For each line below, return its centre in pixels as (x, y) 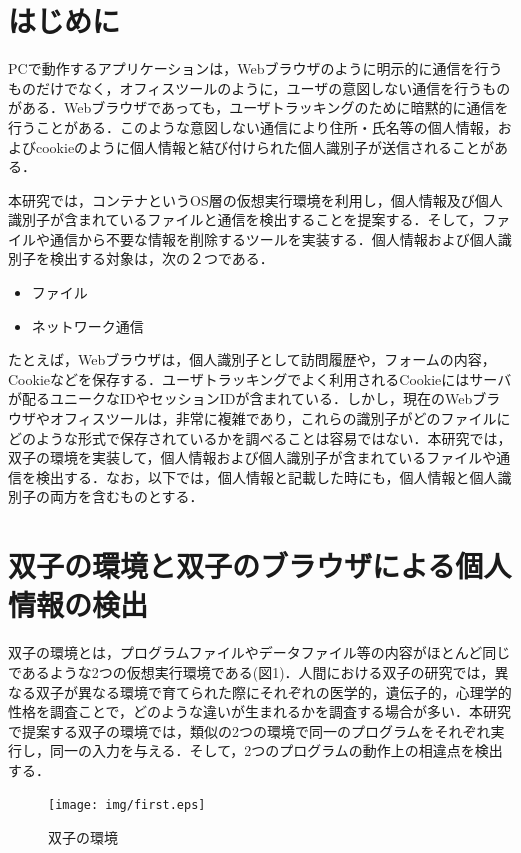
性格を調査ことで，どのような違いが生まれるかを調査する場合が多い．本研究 (260, 711)
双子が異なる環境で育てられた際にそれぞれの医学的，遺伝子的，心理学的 (273, 691)
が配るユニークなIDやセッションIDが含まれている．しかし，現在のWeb (240, 398)
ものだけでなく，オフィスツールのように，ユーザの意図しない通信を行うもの (259, 87)
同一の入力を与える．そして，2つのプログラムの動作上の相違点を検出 (276, 750)
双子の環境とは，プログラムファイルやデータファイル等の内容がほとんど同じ (259, 652)
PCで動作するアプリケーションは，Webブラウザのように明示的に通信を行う (255, 68)
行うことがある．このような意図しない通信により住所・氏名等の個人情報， (253, 126)
